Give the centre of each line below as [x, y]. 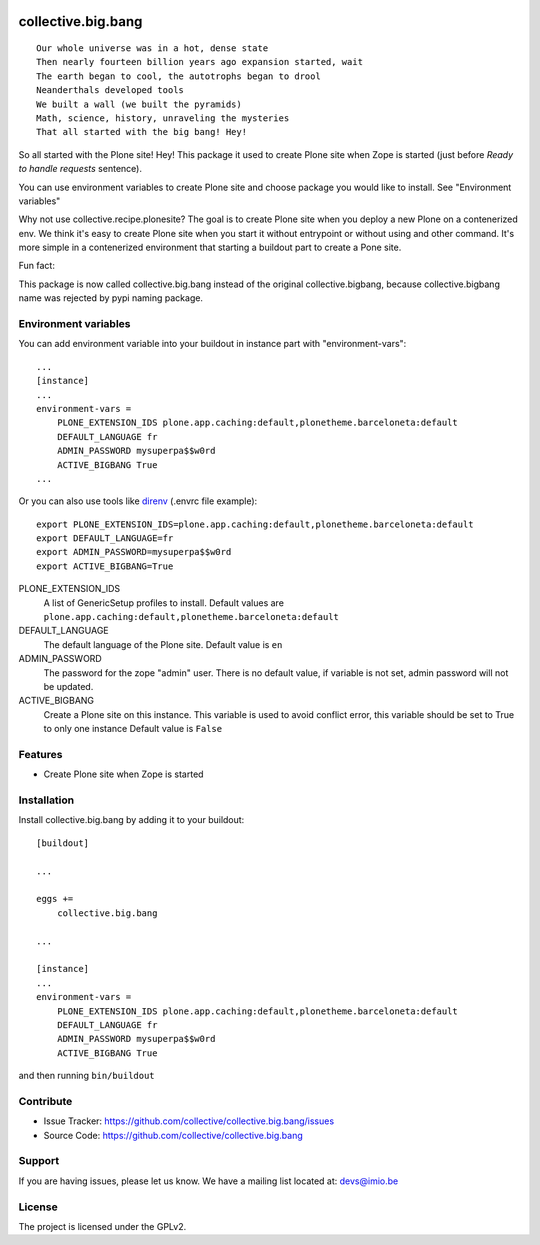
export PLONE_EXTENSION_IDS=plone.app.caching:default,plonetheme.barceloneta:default [255, 524]
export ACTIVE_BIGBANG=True [105, 566]
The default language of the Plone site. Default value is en [163, 644]
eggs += [55, 899]
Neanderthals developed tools [110, 90]
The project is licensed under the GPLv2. [102, 1226]
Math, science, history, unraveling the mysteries [163, 118]
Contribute [45, 1101]
